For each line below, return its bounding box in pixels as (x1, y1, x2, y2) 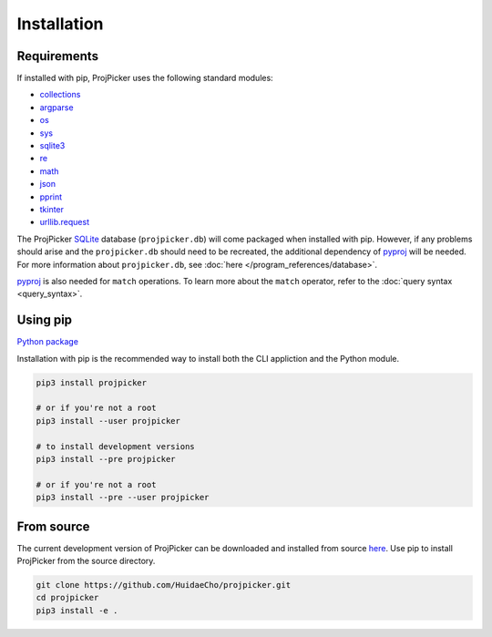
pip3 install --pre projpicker (36, 454, 177, 464)
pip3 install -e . (36, 605, 118, 615)
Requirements (16, 48, 99, 64)
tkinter (39, 203, 64, 214)
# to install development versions (36, 441, 195, 451)
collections (39, 89, 81, 100)
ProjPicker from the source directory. (16, 556, 156, 566)
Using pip (16, 313, 73, 328)
